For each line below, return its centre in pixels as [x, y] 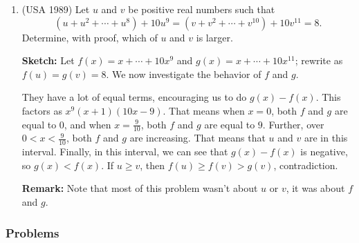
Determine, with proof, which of [90, 37]
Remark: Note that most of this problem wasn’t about [140, 188]
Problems [33, 232]
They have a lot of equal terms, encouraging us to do [134, 97]
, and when [88, 124]
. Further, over [293, 124]
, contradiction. [306, 165]
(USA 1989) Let [56, 9]
